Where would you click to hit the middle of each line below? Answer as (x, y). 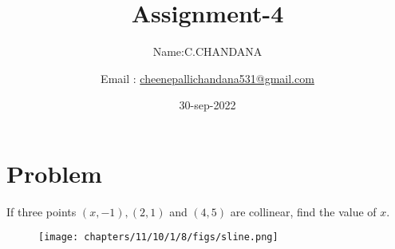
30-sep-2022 (207, 105)
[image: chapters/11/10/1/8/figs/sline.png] (158, 237)
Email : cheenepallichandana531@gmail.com (207, 78)
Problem (54, 173)
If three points (41, 211)
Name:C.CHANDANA (207, 51)
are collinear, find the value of (303, 211)
